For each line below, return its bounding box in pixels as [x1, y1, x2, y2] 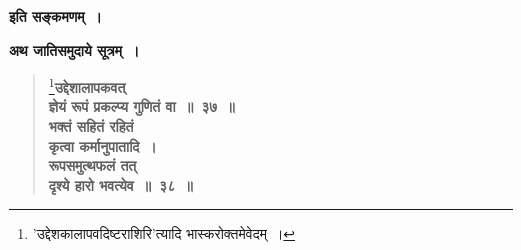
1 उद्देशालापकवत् [48, 74, 126, 97]
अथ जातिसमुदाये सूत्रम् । [9, 39, 140, 60]
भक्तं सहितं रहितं [48, 116, 134, 137]
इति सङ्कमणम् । [9, 6, 103, 26]
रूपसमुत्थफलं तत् [48, 155, 137, 176]
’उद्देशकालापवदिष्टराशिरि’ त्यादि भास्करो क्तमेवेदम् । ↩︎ [32, 223, 296, 244]
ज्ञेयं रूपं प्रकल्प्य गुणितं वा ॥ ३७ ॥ [48, 96, 235, 117]
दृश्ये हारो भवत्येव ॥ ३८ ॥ [48, 174, 193, 195]
